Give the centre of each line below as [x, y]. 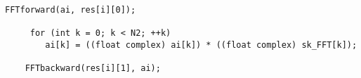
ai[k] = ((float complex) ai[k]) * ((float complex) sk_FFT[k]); [201, 45]
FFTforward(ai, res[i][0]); [71, 10]
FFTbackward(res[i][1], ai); [93, 69]
